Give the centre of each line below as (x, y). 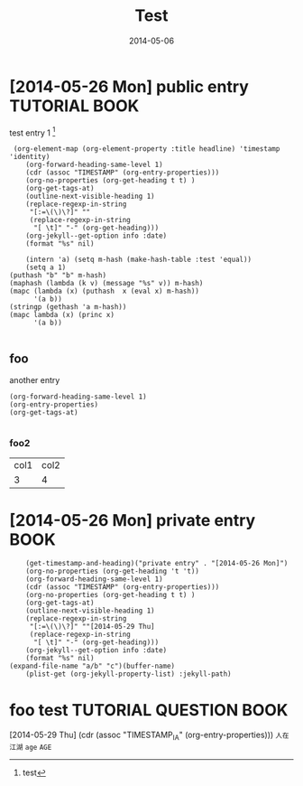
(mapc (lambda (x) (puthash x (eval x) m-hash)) (105, 291)
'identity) (30, 157)
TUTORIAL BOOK (74, 106)
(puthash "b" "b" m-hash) (58, 276)
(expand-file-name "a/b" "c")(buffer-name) (92, 666)
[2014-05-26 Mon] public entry (129, 86)
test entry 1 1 (32, 132)
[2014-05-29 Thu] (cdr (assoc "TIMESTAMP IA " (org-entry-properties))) (142, 736)
